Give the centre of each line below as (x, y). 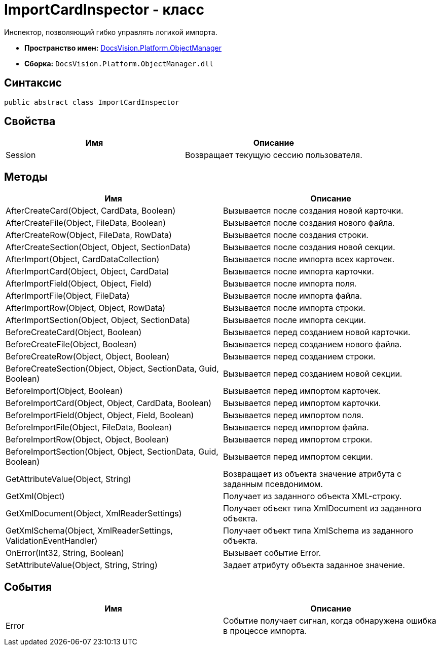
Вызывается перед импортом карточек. (302, 391)
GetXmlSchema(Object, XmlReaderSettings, (89, 531)
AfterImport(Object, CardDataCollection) (83, 259)
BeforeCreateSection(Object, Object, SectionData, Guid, (112, 369)
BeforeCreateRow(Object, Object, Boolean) (88, 357)
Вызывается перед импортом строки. (298, 440)
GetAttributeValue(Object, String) (68, 479)
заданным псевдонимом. (273, 484)
